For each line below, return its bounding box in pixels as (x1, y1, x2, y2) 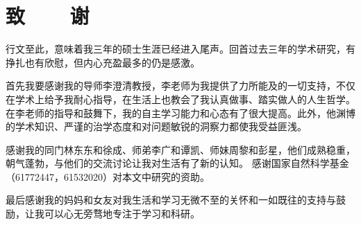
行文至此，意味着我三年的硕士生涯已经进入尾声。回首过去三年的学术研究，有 (6, 42, 355, 56)
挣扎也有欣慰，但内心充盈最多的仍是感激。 (6, 55, 200, 69)
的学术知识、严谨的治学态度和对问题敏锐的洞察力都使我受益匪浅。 (6, 119, 307, 134)
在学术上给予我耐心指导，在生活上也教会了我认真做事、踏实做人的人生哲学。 (6, 91, 355, 106)
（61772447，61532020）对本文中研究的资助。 (6, 169, 210, 183)
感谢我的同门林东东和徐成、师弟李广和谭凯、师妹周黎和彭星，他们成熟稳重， (6, 142, 355, 156)
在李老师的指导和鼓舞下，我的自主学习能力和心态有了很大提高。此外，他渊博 (6, 105, 355, 120)
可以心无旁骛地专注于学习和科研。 (44, 206, 200, 221)
